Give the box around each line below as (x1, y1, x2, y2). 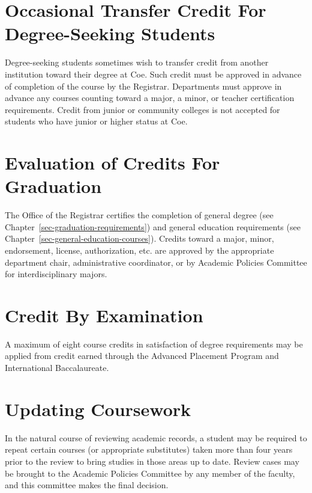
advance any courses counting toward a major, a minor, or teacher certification (5, 91, 295, 104)
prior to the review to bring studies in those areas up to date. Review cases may (5, 455, 299, 467)
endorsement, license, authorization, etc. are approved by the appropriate (5, 243, 274, 256)
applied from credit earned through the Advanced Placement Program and (5, 349, 279, 362)
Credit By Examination (5, 302, 203, 327)
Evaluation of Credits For (5, 150, 220, 175)
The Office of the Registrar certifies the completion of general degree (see (5, 209, 274, 221)
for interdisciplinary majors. (5, 268, 107, 280)
